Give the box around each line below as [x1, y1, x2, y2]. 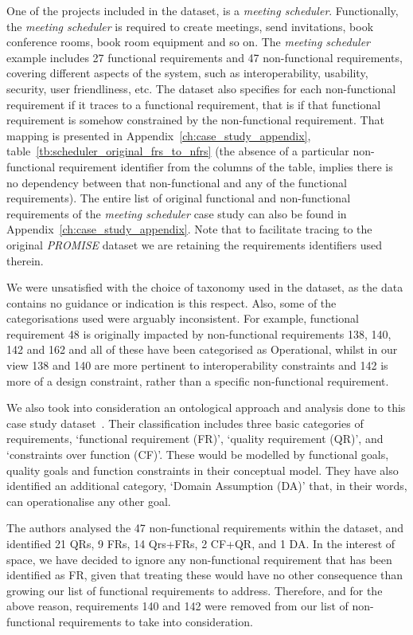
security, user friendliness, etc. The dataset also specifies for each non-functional [6, 80, 396, 96]
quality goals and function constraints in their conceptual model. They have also [6, 461, 399, 478]
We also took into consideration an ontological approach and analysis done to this [6, 399, 406, 416]
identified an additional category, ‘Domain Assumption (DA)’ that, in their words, [6, 477, 407, 494]
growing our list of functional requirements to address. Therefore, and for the [6, 582, 383, 598]
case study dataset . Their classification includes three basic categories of [6, 414, 364, 431]
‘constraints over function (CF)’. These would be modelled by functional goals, [6, 446, 389, 463]
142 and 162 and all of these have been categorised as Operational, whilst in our [6, 341, 398, 358]
